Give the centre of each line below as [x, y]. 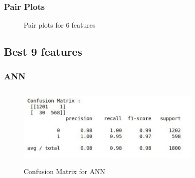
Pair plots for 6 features [60, 25]
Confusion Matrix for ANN [65, 171]
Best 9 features [43, 52]
